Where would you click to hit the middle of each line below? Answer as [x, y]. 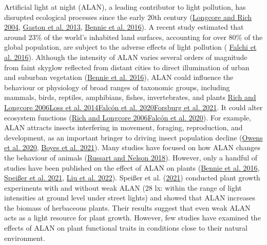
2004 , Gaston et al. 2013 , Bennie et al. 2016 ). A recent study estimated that [124, 27]
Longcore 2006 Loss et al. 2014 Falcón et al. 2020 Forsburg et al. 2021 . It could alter [133, 107]
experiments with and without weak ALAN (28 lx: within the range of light [123, 187]
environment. [25, 238]
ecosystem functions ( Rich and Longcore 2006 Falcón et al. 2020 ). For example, [128, 117]
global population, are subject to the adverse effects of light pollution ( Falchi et [130, 47]
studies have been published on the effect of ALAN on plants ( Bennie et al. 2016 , [132, 167]
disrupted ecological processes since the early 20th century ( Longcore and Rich [128, 17]
